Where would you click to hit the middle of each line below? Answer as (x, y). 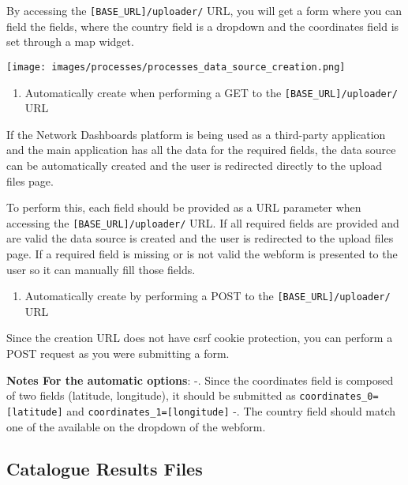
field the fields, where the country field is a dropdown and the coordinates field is (203, 26)
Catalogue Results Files (105, 469)
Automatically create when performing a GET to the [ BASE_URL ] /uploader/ (211, 92)
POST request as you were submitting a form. (118, 353)
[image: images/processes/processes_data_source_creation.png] (176, 67)
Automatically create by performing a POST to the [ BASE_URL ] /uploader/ (208, 296)
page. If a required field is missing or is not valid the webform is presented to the (202, 253)
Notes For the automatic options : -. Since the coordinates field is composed (200, 380)
